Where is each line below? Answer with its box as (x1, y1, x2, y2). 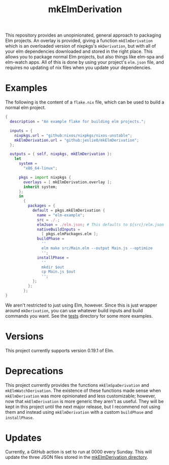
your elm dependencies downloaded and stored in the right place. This (5, 48, 153, 54)
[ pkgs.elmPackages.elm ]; (41, 231, 99, 237)
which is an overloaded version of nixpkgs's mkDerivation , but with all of (5, 43, 156, 49)
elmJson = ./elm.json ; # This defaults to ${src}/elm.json (37, 222, 164, 227)
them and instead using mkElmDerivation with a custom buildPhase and (5, 409, 153, 415)
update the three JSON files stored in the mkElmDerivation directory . (5, 454, 148, 460)
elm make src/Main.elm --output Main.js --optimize (41, 246, 153, 251)
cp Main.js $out (41, 269, 76, 275)
